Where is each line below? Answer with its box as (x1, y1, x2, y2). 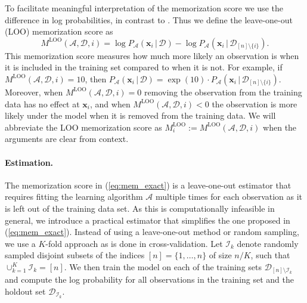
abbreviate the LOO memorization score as (5, 120, 162, 133)
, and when (90, 97, 131, 110)
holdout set (5, 285, 46, 297)
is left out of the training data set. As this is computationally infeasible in (5, 202, 275, 214)
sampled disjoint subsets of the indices (5, 249, 145, 261)
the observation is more (212, 97, 297, 110)
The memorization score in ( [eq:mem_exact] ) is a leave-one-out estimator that (5, 178, 292, 191)
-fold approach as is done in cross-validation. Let (45, 237, 223, 249)
